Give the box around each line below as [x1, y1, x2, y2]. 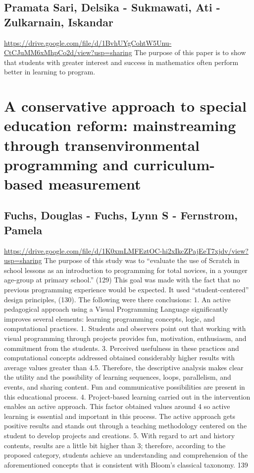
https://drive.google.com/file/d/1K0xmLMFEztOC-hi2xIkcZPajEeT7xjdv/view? [4, 245, 249, 256]
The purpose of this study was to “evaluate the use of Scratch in [44, 255, 240, 266]
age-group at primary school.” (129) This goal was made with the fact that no [4, 274, 240, 285]
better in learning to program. [4, 67, 96, 77]
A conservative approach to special [4, 96, 247, 116]
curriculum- [133, 154, 215, 174]
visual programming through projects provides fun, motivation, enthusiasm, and [4, 333, 247, 343]
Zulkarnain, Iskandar [4, 14, 114, 29]
